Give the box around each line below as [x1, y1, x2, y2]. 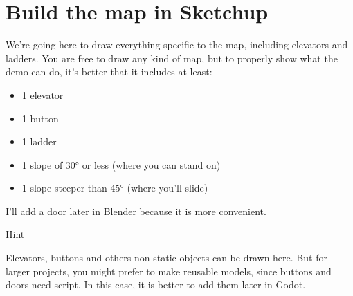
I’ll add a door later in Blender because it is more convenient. [6, 203, 266, 218]
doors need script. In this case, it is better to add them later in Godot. [6, 277, 306, 292]
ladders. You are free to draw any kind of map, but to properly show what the [6, 50, 338, 65]
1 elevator [21, 87, 64, 102]
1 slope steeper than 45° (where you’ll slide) [21, 181, 208, 195]
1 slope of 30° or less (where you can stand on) [21, 157, 221, 172]
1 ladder [21, 134, 57, 149]
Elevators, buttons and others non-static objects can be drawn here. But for [6, 250, 327, 265]
